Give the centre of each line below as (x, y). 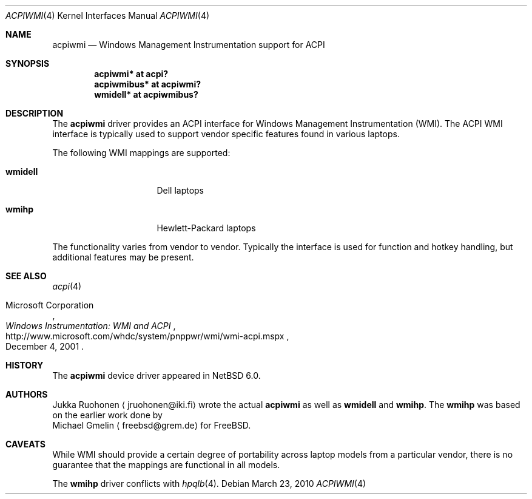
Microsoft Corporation (50, 305)
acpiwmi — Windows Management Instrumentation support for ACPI (189, 45)
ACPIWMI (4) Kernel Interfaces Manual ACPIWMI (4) (108, 15)
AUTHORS (27, 394)
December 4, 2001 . (45, 346)
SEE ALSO (26, 276)
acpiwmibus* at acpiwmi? (148, 84)
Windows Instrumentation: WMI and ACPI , (91, 326)
